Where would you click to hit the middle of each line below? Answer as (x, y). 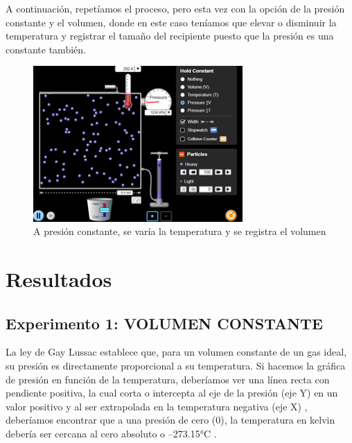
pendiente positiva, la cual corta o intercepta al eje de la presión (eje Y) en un (172, 393)
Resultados (59, 279)
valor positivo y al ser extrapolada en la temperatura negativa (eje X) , (157, 406)
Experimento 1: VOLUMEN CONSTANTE (164, 323)
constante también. (46, 49)
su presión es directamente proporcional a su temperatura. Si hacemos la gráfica (176, 366)
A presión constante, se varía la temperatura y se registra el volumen (180, 231)
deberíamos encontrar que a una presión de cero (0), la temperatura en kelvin (170, 420)
